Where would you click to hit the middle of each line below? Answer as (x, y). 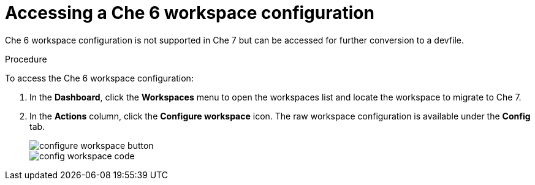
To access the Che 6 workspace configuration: (99, 78)
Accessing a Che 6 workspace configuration (190, 13)
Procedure (26, 59)
